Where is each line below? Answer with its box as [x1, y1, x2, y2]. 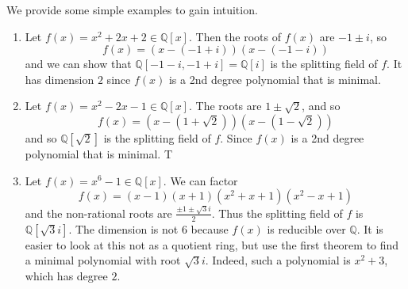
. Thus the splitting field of [211, 204, 343, 221]
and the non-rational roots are [25, 204, 172, 221]
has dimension [25, 70, 94, 87]
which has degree [25, 267, 108, 283]
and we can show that [25, 55, 132, 72]
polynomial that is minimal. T [25, 145, 173, 162]
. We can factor [163, 172, 238, 188]
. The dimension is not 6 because [68, 220, 229, 237]
